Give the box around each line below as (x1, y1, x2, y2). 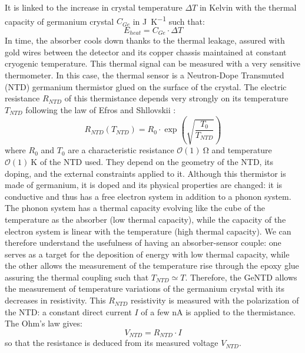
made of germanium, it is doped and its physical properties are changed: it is (5, 179, 283, 191)
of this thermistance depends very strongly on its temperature (64, 92, 289, 104)
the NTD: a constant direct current (5, 305, 132, 318)
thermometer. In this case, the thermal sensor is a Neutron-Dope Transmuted (5, 69, 284, 81)
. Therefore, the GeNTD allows (185, 270, 297, 283)
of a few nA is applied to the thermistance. (141, 305, 296, 318)
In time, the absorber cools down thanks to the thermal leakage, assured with (5, 34, 285, 47)
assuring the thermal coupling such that (5, 270, 149, 283)
